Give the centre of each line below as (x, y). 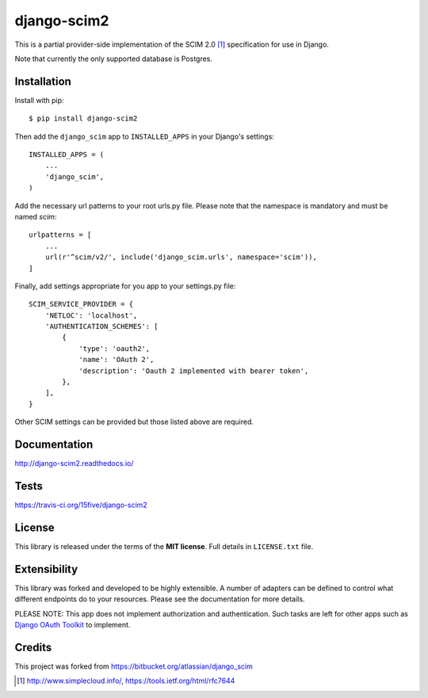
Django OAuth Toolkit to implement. (73, 625)
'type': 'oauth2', (115, 348)
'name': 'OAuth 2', (117, 360)
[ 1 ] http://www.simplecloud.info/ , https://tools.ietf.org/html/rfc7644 (126, 681)
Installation (43, 81)
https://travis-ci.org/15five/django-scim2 (81, 505)
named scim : (36, 216)
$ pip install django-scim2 (83, 118)
